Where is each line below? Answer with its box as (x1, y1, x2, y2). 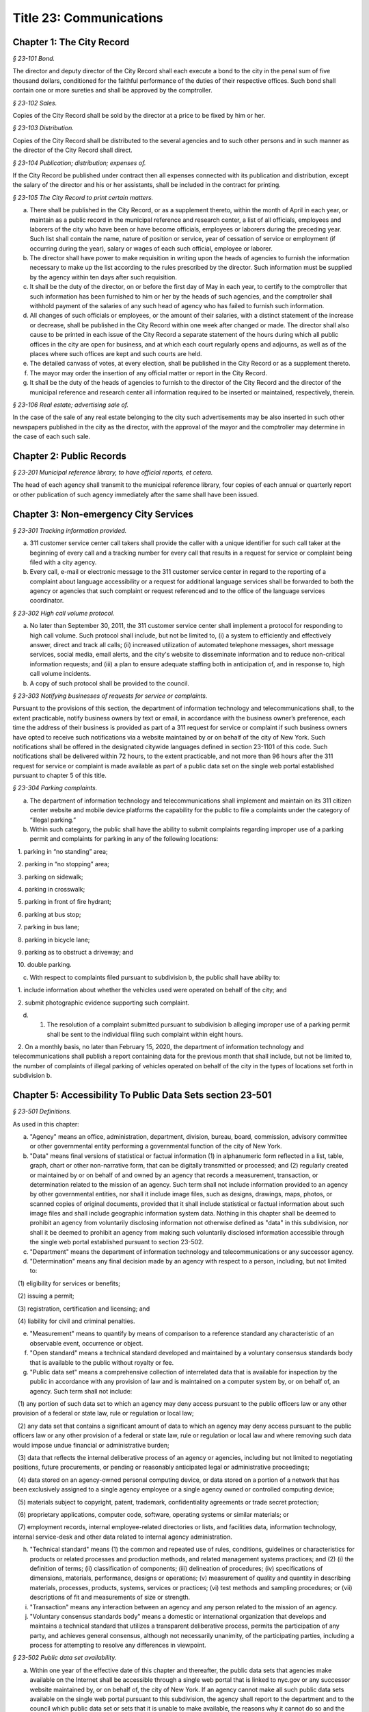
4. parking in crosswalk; (17, 885, 85, 893)
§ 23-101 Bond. (12, 55, 55, 63)
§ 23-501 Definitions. (12, 1107, 72, 1116)
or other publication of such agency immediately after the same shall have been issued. (12, 490, 259, 499)
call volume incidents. (29, 670, 92, 678)
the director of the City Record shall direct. (12, 146, 133, 154)
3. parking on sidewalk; (17, 872, 83, 881)
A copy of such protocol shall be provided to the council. (29, 679, 189, 688)
